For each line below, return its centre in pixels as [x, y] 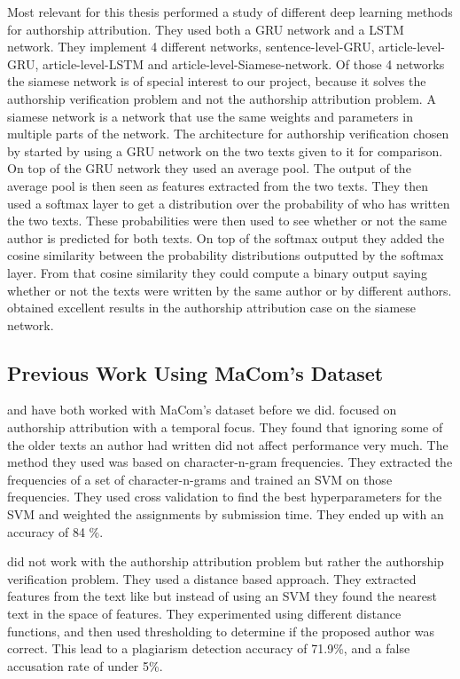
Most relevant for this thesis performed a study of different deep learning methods [230, 12]
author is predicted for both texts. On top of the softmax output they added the [226, 237]
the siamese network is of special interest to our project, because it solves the [217, 81]
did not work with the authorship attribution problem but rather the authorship [226, 561]
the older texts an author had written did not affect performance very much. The [228, 444]
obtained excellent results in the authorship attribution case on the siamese [212, 308]
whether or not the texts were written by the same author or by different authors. [230, 290]
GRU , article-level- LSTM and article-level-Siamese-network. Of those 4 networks [226, 63]
